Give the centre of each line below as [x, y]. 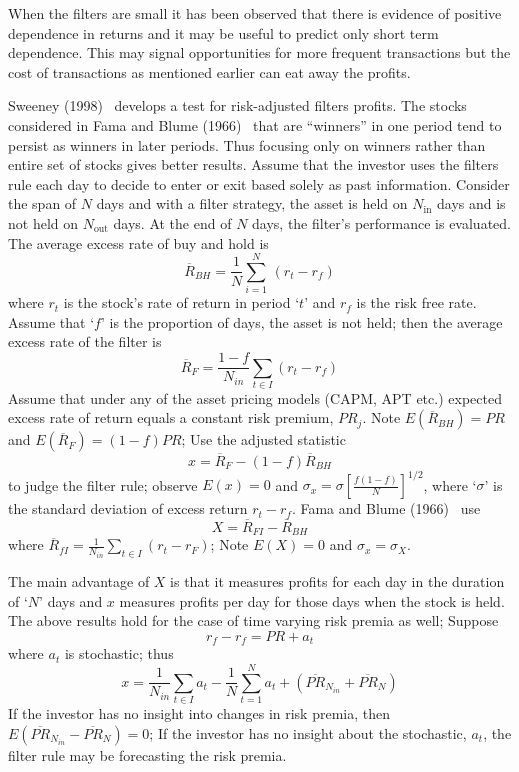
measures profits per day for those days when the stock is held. [312, 600]
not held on [43, 222]
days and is [471, 203]
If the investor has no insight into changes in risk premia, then [199, 713]
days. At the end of [172, 222]
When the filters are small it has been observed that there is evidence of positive [255, 13]
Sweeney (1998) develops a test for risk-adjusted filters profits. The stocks [237, 105]
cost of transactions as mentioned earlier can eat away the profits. [209, 71]
